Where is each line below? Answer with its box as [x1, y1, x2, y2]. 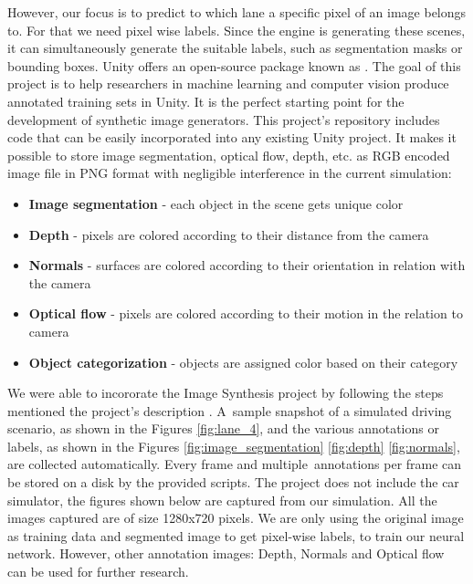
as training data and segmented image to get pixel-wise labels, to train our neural [7, 526, 465, 545]
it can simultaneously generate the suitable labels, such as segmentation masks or [7, 38, 463, 57]
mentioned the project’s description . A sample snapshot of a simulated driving [7, 401, 452, 420]
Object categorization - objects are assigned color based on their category [28, 352, 458, 371]
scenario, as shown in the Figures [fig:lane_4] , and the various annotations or [7, 419, 439, 438]
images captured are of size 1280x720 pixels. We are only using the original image [7, 508, 464, 527]
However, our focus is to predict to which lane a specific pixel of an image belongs [7, 3, 467, 21]
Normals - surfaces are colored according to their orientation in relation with [28, 255, 466, 275]
